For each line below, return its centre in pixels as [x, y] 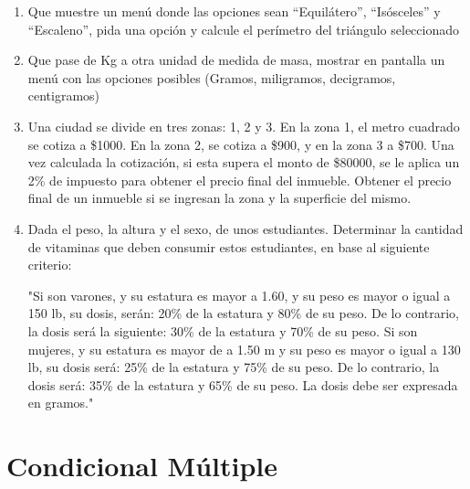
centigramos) [64, 96]
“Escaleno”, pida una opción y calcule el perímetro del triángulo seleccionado [243, 29]
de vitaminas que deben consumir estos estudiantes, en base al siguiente [229, 246]
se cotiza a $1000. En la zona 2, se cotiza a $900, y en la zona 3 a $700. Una [241, 144]
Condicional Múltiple [142, 466]
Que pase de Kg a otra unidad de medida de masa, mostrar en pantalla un [236, 60]
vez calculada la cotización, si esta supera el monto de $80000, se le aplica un [244, 162]
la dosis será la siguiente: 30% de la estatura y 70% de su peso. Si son [223, 330]
